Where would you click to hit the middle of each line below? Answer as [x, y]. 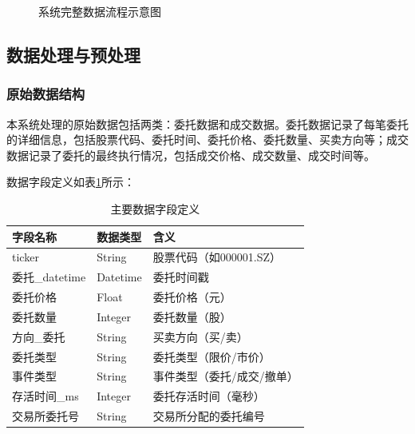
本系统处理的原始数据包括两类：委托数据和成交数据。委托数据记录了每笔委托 [207, 123]
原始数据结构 [46, 94]
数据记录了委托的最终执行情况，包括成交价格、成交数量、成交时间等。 [191, 155]
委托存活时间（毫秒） [209, 396]
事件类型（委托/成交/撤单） [225, 376]
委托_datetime [49, 277]
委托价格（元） [192, 297]
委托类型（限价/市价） [211, 356]
